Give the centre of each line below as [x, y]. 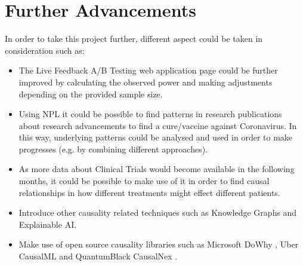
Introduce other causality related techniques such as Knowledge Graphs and [158, 213]
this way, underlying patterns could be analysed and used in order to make [156, 137]
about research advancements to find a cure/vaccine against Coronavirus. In [158, 125]
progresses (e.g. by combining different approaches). [113, 149]
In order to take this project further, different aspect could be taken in [134, 39]
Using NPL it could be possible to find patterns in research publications [150, 114]
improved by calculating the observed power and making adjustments [146, 82]
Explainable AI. [48, 224]
